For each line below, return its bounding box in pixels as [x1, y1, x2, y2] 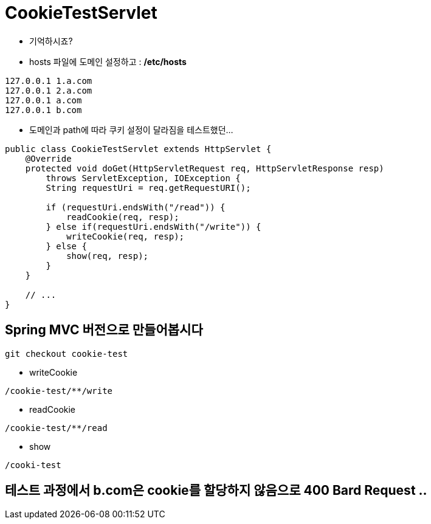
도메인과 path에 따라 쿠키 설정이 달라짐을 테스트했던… [29, 124, 233, 135]
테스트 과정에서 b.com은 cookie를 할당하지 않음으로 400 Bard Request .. [5, 483, 427, 498]
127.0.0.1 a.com [5, 95, 82, 105]
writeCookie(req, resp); [66, 231, 185, 241]
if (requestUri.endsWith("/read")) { [46, 202, 226, 212]
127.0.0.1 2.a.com [5, 85, 92, 95]
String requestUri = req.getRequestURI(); [46, 182, 251, 193]
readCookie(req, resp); [66, 212, 179, 222]
